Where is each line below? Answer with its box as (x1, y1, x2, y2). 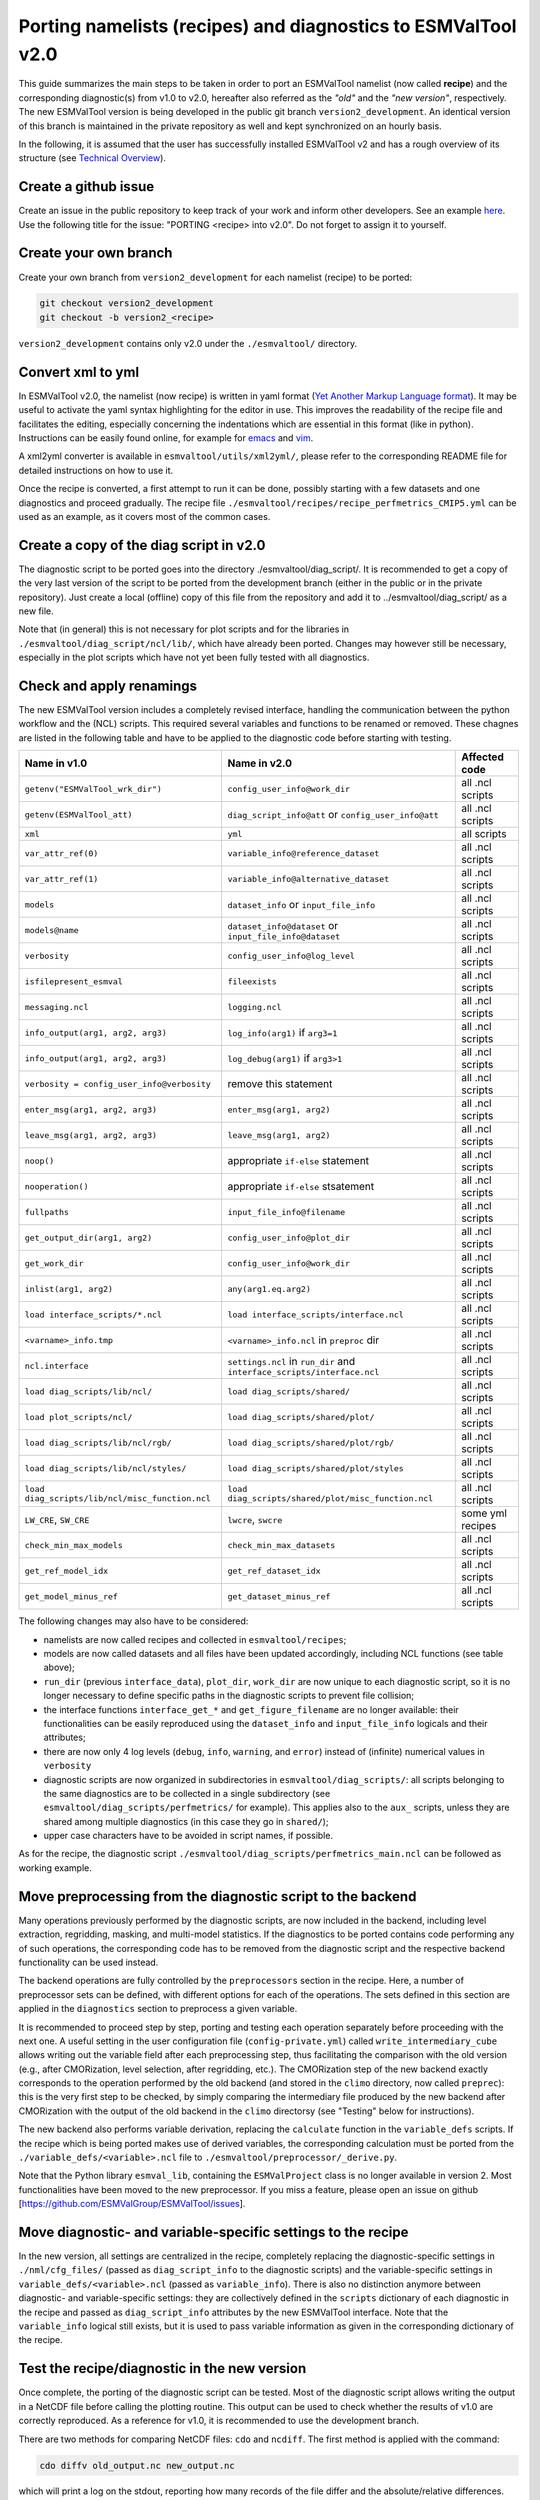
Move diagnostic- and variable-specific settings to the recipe (18, 2224, 409, 2240)
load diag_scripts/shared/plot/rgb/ (227, 1437, 395, 1448)
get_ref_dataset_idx (227, 1565, 321, 1576)
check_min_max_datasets (227, 1540, 336, 1550)
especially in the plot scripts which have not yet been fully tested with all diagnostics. (18, 651, 370, 664)
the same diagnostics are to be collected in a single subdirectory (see (43, 1787, 331, 1799)
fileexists (227, 976, 277, 987)
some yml (461, 1506, 507, 1520)
